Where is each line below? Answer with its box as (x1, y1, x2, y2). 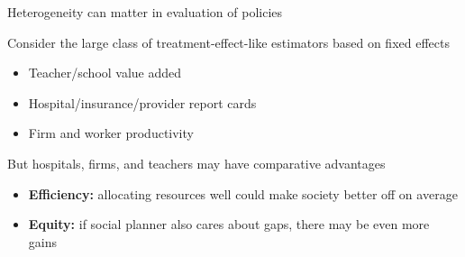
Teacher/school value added (28, 63, 182, 82)
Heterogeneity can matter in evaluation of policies (7, 3, 283, 21)
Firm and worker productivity (28, 124, 194, 142)
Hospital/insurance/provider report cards (28, 93, 257, 112)
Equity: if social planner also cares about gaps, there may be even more (28, 215, 430, 234)
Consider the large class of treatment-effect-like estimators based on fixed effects (7, 32, 450, 51)
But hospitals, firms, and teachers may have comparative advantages (7, 153, 386, 172)
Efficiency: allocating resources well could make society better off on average (28, 184, 458, 203)
